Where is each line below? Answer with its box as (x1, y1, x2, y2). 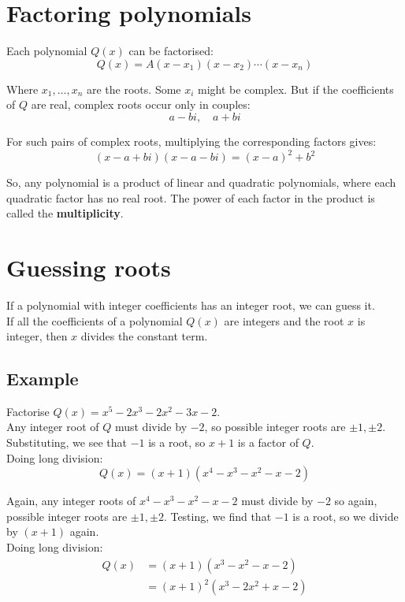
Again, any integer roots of (6, 492, 136, 509)
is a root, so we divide (292, 507, 399, 524)
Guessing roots (6, 251, 171, 283)
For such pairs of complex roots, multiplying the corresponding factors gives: (6, 132, 377, 149)
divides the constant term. (80, 328, 208, 344)
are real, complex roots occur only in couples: (31, 96, 251, 113)
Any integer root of (6, 418, 99, 435)
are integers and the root (224, 312, 344, 329)
